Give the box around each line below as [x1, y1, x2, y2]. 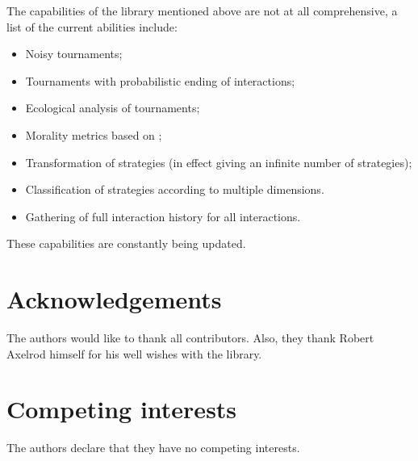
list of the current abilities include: [6, 18, 178, 35]
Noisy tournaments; [25, 45, 123, 62]
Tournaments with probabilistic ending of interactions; [25, 72, 295, 89]
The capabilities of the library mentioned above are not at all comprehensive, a [6, 2, 398, 19]
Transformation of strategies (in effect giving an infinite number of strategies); [25, 153, 412, 170]
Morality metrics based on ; [25, 126, 162, 143]
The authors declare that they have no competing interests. [6, 439, 300, 456]
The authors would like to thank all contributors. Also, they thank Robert [6, 329, 374, 346]
